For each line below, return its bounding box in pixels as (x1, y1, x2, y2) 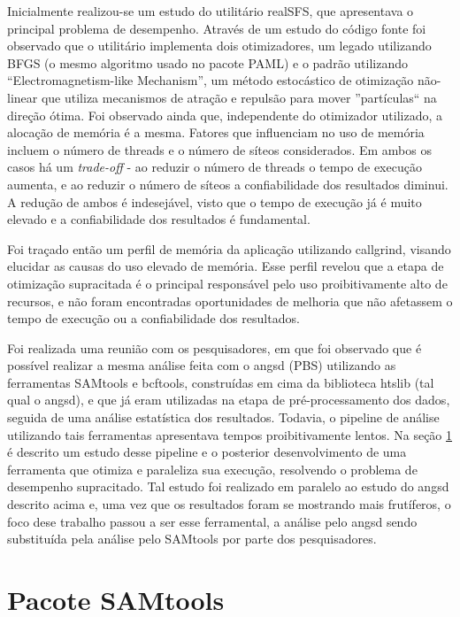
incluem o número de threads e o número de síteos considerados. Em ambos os (7, 140, 432, 158)
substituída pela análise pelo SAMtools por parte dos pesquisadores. (7, 529, 377, 548)
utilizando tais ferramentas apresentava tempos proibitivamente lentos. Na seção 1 (7, 425, 453, 443)
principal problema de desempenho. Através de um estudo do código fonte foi (7, 19, 426, 37)
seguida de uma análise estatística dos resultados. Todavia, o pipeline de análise (7, 408, 440, 427)
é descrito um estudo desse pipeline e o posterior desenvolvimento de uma (7, 443, 407, 461)
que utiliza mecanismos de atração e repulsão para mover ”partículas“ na (41, 88, 437, 106)
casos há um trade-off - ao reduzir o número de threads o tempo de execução (7, 158, 422, 176)
